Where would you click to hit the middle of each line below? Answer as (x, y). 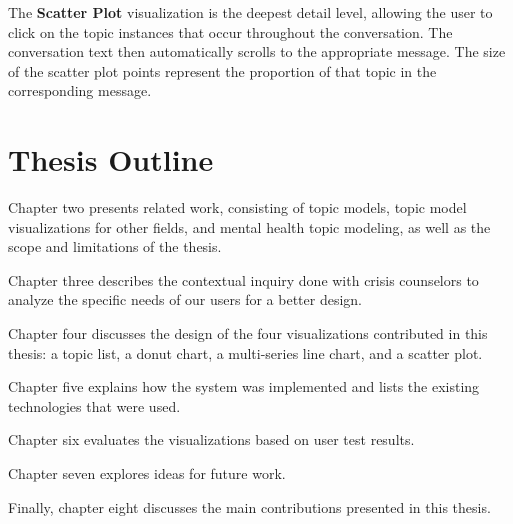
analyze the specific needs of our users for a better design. (185, 299)
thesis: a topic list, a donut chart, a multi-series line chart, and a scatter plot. (245, 352)
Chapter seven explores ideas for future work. (147, 473)
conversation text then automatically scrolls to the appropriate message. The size (257, 51)
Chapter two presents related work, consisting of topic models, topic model (237, 207)
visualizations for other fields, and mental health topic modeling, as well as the (249, 226)
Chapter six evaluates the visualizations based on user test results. (211, 439)
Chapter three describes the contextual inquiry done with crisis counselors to (243, 279)
